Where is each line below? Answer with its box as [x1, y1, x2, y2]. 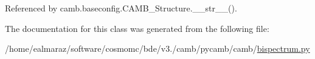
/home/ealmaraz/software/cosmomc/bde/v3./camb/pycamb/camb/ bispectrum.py [5, 42, 310, 55]
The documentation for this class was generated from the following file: [5, 22, 269, 34]
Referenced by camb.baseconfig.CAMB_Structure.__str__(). [5, 2, 237, 14]
